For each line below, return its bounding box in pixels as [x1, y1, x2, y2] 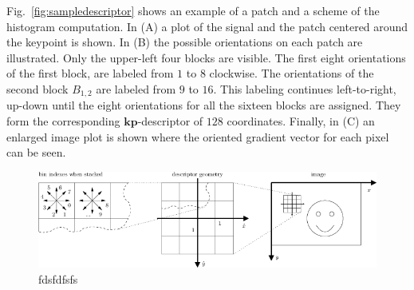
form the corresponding [6, 113, 120, 129]
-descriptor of [137, 113, 203, 129]
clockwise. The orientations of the [209, 65, 374, 81]
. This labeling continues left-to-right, [213, 80, 396, 97]
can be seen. [6, 144, 66, 161]
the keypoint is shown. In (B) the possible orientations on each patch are [6, 34, 363, 50]
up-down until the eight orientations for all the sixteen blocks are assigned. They [6, 97, 401, 113]
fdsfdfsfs [38, 270, 78, 287]
